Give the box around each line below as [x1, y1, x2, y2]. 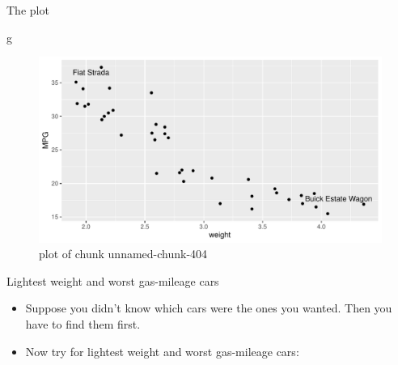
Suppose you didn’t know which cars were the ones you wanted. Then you [25, 299, 392, 316]
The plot [6, 2, 49, 18]
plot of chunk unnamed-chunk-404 [39, 245, 208, 262]
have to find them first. [25, 315, 141, 332]
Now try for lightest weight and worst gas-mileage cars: [25, 342, 299, 359]
